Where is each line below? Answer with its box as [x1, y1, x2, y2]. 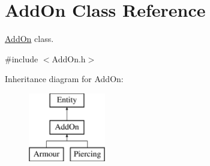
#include [5, 52, 38, 65]
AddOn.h [52, 52, 86, 65]
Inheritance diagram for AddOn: [5, 73, 124, 85]
